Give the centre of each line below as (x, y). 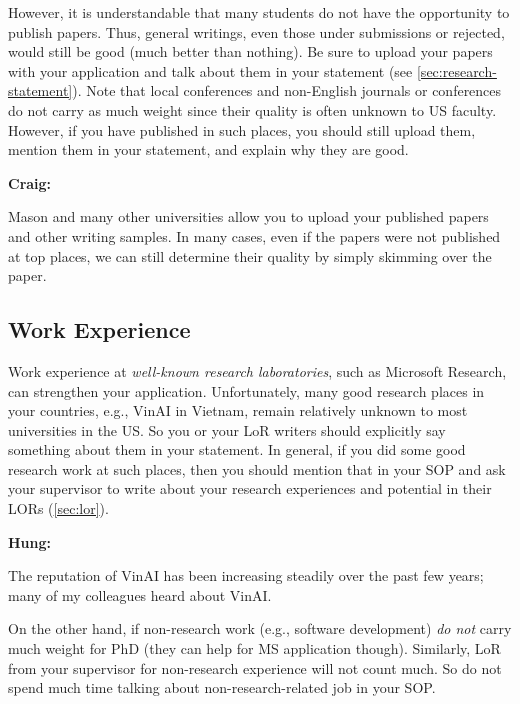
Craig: (30, 182)
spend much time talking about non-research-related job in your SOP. (222, 687)
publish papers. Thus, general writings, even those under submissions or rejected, (256, 31)
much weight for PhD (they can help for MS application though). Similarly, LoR (254, 648)
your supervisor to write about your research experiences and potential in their (250, 488)
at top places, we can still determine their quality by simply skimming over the (250, 255)
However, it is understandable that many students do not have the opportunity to (259, 12)
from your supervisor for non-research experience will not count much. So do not (255, 667)
